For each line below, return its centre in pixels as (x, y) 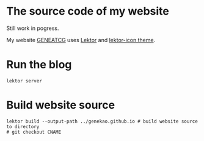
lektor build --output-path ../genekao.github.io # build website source (102, 121)
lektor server (24, 81)
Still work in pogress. (33, 28)
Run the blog (39, 65)
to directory (23, 126)
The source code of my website (88, 11)
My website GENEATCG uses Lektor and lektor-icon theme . (81, 40)
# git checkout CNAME (34, 132)
